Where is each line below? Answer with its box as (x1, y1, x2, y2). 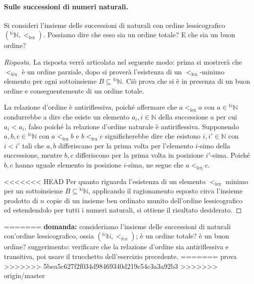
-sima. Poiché (210, 150, 250, 160)
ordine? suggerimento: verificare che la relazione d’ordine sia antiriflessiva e (4, 241, 229, 252)
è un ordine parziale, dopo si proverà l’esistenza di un (22, 66, 182, 76)
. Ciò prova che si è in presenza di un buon (122, 76, 251, 86)
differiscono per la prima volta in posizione (75, 150, 204, 160)
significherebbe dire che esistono (105, 131, 201, 141)
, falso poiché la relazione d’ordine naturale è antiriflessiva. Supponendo (24, 121, 239, 131)
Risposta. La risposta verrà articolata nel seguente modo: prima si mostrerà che (4, 56, 242, 67)
